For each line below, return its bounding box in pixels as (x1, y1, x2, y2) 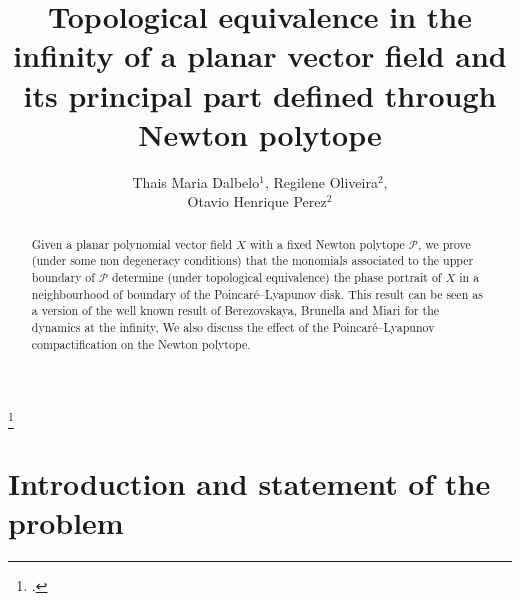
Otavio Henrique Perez (187, 191, 327, 212)
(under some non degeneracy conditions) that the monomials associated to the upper (31, 252, 474, 269)
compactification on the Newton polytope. (31, 335, 251, 352)
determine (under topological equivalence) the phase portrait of (111, 268, 442, 285)
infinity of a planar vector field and (13, 35, 507, 76)
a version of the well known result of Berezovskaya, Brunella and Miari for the (31, 302, 440, 319)
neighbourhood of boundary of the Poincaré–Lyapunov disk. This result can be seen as (31, 285, 483, 302)
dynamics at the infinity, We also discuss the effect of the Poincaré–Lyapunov (31, 318, 435, 335)
